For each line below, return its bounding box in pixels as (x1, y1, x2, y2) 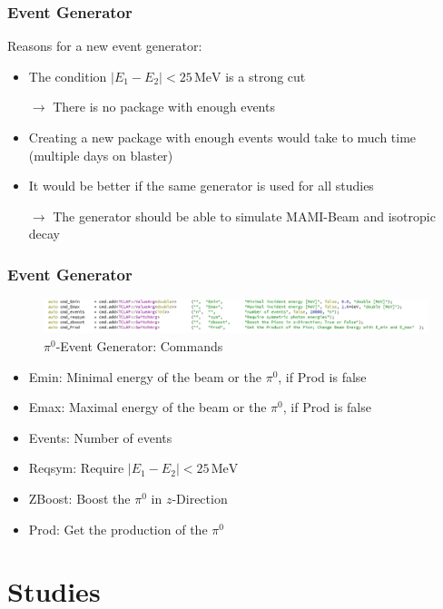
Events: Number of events (28, 427, 172, 447)
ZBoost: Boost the (28, 489, 131, 508)
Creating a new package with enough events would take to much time (28, 128, 417, 146)
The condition (28, 66, 107, 85)
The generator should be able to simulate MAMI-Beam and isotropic (53, 206, 436, 225)
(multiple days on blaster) (28, 145, 173, 164)
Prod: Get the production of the (28, 519, 208, 538)
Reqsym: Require (28, 458, 124, 477)
